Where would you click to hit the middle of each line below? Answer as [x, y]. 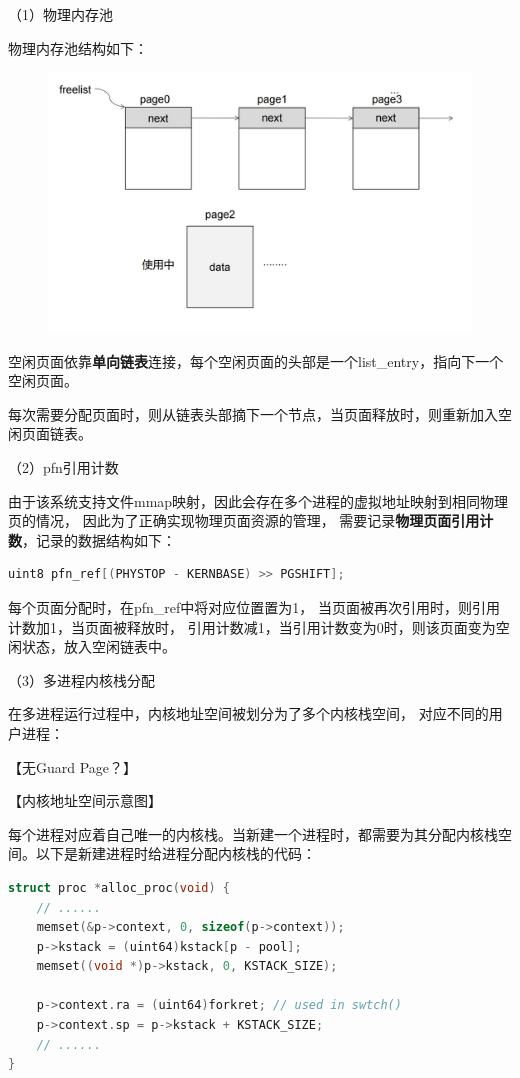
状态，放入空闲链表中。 [98, 646]
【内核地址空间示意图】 [85, 800]
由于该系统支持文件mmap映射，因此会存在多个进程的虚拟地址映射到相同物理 [258, 500]
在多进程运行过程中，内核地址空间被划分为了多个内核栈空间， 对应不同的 [248, 713]
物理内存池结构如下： [78, 47]
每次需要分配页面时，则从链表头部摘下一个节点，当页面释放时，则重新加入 [253, 413]
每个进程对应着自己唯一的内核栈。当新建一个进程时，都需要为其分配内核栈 [253, 833]
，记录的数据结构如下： [99, 539]
